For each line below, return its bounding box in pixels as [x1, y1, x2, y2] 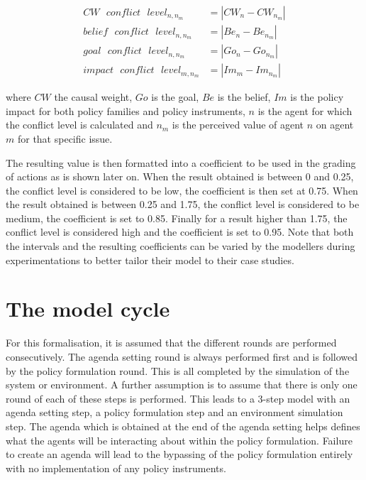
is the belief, [217, 89, 271, 104]
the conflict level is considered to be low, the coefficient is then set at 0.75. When [6, 182, 358, 197]
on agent [316, 117, 354, 132]
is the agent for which [257, 103, 353, 118]
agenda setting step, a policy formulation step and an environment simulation [6, 405, 343, 420]
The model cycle [6, 294, 170, 323]
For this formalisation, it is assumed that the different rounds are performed [6, 335, 337, 350]
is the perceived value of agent [172, 117, 304, 132]
